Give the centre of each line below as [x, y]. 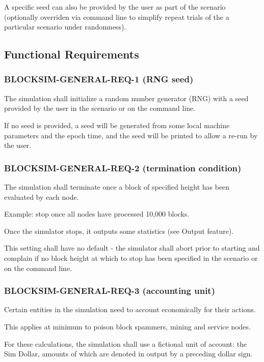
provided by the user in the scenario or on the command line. [100, 108]
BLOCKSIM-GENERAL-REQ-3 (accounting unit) [110, 291]
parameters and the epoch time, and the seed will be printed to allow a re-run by [131, 135]
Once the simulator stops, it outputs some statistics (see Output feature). [119, 231]
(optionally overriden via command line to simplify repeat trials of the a [117, 17]
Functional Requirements [72, 54]
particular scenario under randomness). [65, 27]
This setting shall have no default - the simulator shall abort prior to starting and [132, 248]
